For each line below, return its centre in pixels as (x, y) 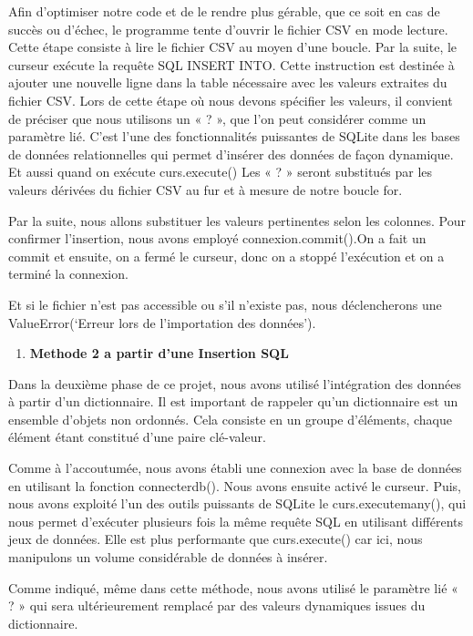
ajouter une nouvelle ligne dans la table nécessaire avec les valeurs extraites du (228, 82)
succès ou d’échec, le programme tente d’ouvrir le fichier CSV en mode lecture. (228, 29)
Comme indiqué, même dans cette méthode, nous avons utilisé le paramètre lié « (233, 587)
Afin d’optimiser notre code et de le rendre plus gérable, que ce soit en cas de (224, 11)
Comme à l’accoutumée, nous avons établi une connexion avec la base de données (235, 468)
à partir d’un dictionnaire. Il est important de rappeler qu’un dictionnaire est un (233, 401)
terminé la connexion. (68, 274)
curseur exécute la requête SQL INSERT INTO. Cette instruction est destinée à (231, 64)
